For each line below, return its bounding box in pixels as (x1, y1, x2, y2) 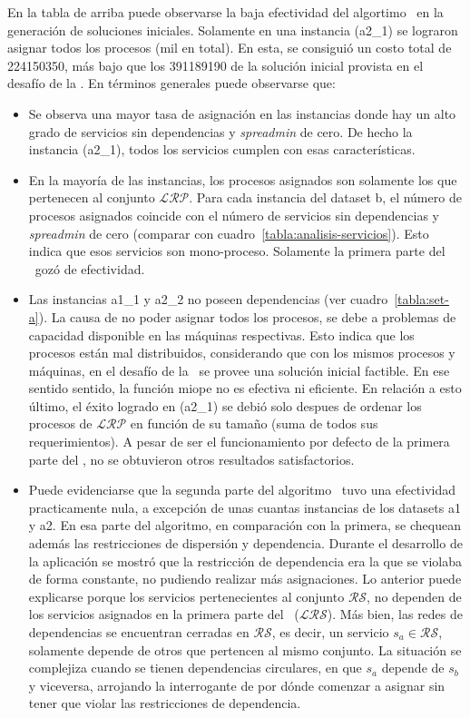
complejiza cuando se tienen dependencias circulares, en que (28, 658, 362, 677)
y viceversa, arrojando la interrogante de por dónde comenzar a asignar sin (28, 675, 446, 694)
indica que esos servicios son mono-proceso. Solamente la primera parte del (28, 241, 446, 261)
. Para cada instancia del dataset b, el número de (189, 188, 462, 207)
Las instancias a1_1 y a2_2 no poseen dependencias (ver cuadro (28, 290, 388, 309)
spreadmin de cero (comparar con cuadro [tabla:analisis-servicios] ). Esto (28, 223, 429, 242)
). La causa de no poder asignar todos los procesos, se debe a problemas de (38, 307, 456, 326)
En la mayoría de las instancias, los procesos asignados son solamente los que (28, 170, 457, 189)
